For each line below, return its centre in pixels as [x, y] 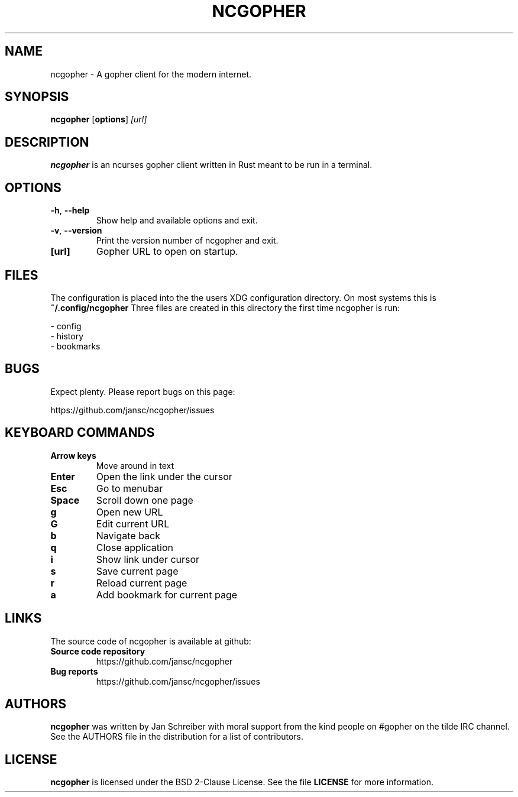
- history [67, 336]
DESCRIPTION [47, 142]
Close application [135, 547]
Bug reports [74, 671]
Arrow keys [73, 455]
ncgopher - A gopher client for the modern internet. [151, 74]
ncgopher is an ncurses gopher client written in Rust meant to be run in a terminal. [211, 165]
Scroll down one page [145, 500]
